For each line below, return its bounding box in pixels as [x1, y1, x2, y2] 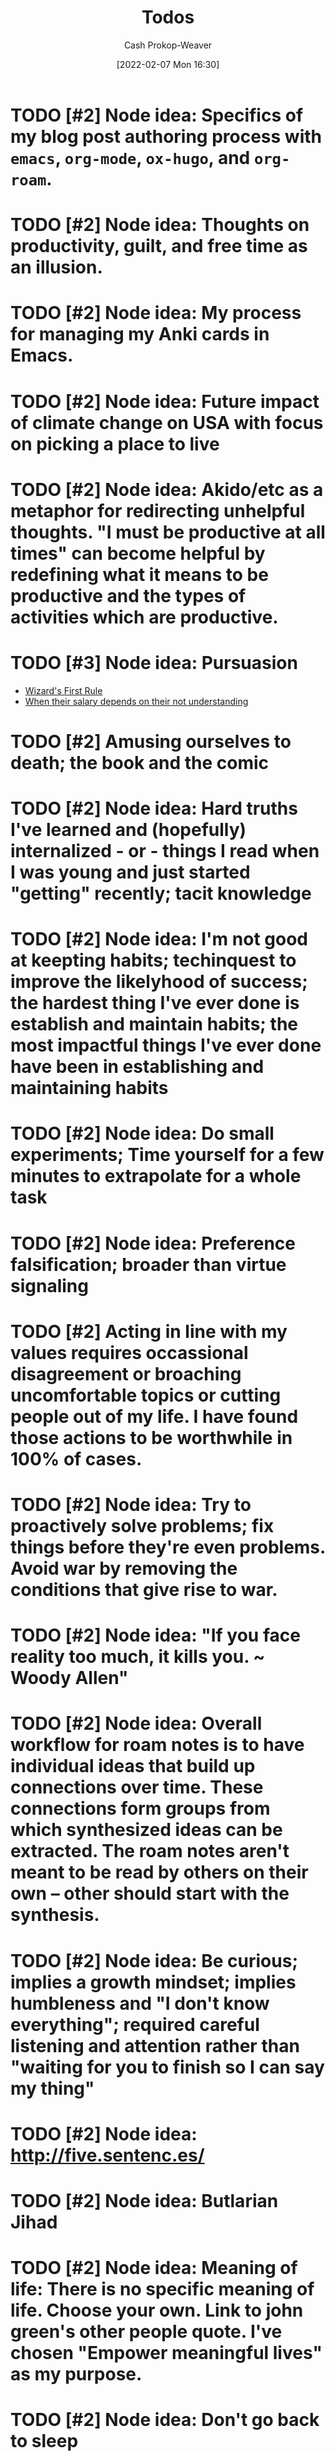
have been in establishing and [10, 1056, 265, 1078]
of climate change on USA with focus [10, 411, 324, 434]
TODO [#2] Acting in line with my [10, 1320, 288, 1343]
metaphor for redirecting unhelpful [10, 499, 306, 522]
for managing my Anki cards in [10, 323, 270, 346]
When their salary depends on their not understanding [24, 695, 249, 707]
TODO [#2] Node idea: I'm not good [10, 928, 308, 951]
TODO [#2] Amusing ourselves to [10, 730, 292, 753]
